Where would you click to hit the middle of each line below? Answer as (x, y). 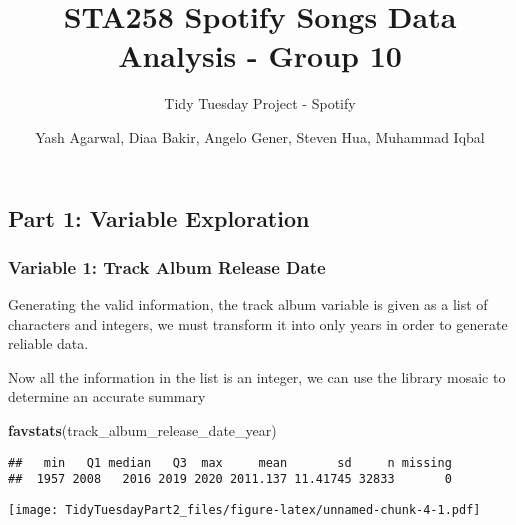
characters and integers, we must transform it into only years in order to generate (258, 323)
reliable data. (48, 343)
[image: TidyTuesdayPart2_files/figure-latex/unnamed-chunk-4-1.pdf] (244, 509)
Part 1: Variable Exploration (159, 217)
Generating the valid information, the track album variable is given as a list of (248, 304)
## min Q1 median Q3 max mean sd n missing (230, 462)
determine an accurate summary (107, 396)
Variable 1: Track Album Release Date (167, 266)
